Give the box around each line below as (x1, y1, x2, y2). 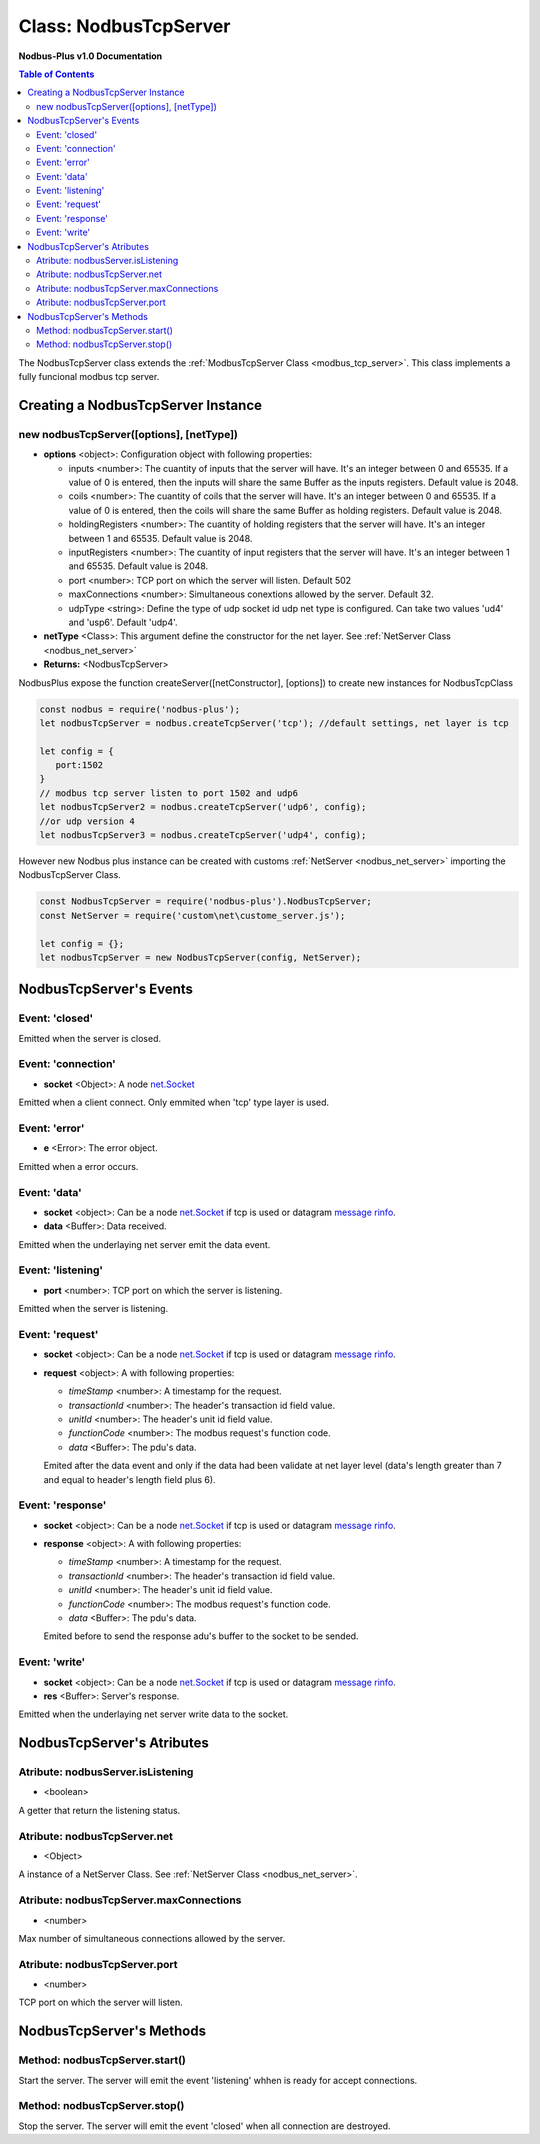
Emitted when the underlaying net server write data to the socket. (18, 1708, 289, 1720)
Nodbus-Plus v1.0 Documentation (18, 50, 163, 62)
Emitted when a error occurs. (18, 1160, 139, 1172)
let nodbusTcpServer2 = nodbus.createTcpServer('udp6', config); (39, 801, 367, 813)
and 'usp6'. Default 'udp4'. (68, 616, 179, 628)
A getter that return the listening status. (18, 1804, 181, 1816)
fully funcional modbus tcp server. (18, 371, 160, 383)
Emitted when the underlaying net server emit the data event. (18, 1238, 271, 1250)
